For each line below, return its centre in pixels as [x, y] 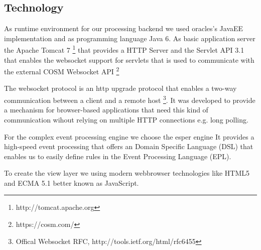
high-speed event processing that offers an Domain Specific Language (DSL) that [129, 146]
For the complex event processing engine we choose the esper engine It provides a [129, 136]
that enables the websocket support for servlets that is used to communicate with [129, 59]
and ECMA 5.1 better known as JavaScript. [72, 182]
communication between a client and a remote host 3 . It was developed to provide [130, 99]
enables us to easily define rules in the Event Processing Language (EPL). [118, 156]
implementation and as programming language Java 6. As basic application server [130, 38]
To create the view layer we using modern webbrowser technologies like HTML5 [127, 173]
